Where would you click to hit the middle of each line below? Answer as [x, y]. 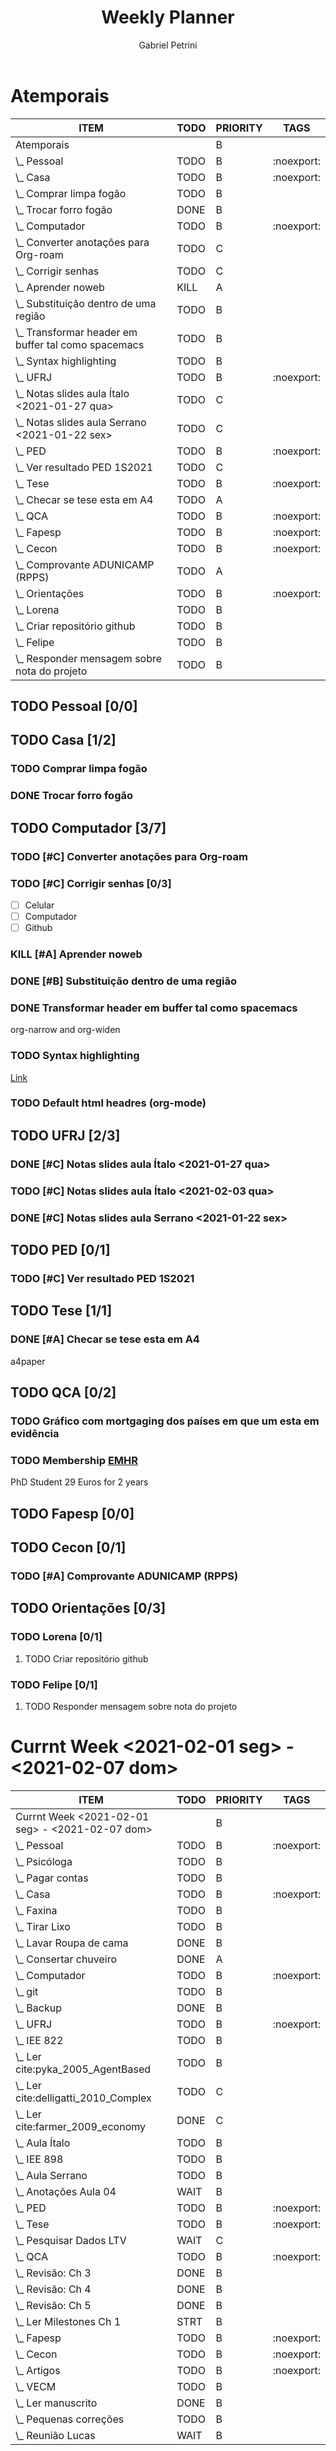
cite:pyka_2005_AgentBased [83, 2069]
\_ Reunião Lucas [55, 2435]
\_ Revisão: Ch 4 [53, 2289]
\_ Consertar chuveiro [66, 1959]
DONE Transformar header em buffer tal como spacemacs [154, 1008]
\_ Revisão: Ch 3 [53, 2273]
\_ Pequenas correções [70, 2419]
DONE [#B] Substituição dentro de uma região [124, 981]
